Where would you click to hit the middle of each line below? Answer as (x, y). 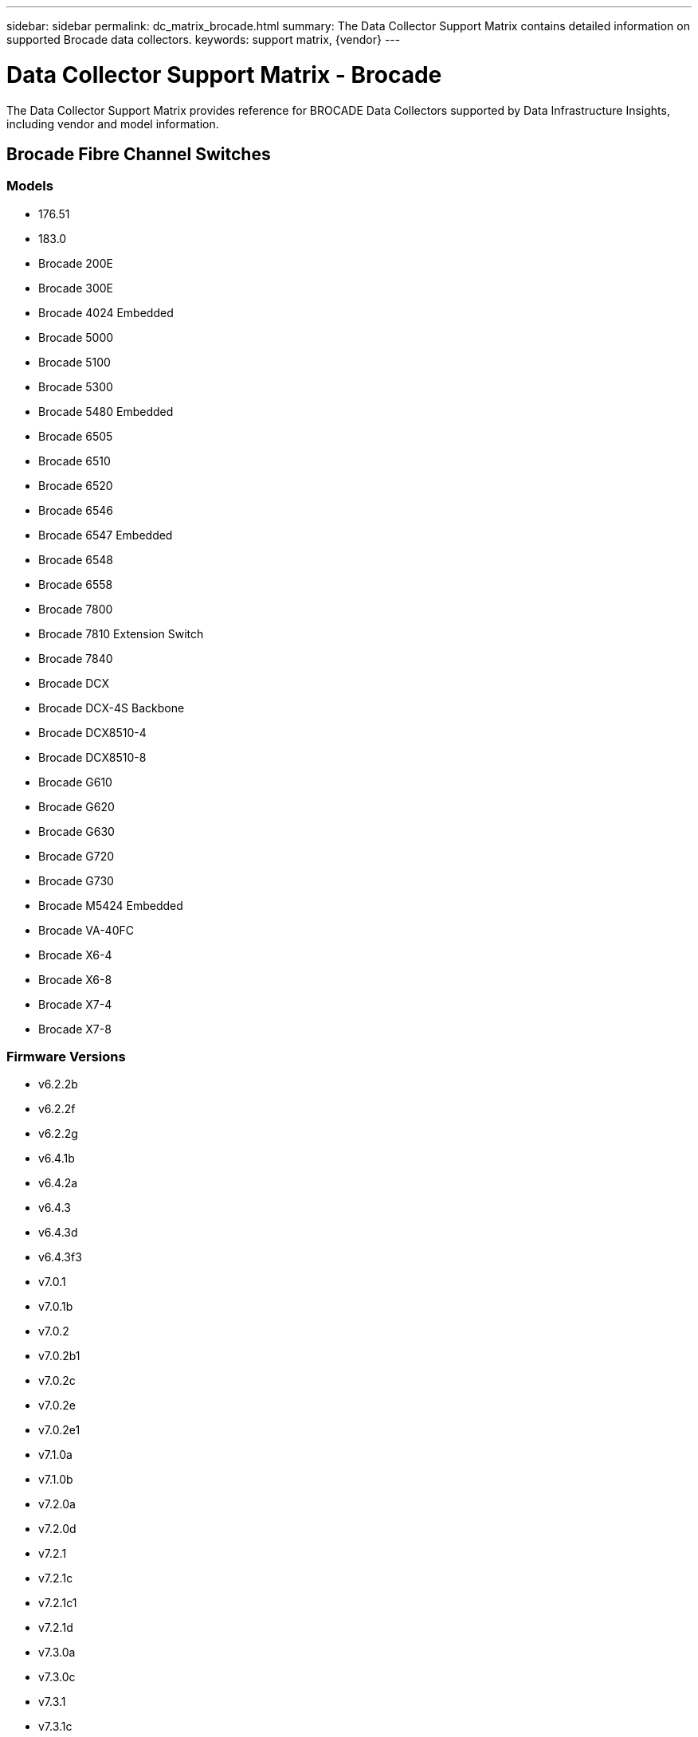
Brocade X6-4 (75, 955)
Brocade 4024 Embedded (106, 312)
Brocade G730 (76, 880)
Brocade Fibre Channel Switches (139, 154)
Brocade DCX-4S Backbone (112, 708)
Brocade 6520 (76, 485)
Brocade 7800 (76, 609)
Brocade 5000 (76, 337)
